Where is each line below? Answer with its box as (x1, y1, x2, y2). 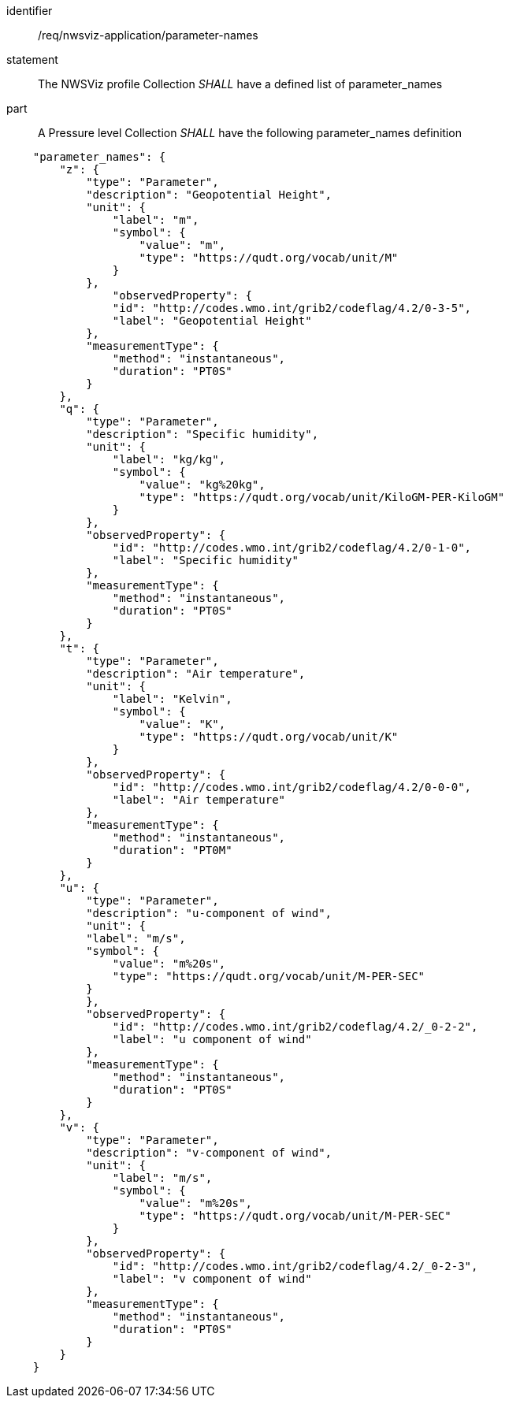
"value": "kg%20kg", (139, 478, 266, 491)
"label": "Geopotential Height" (112, 314, 312, 327)
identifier (6, 4, 53, 17)
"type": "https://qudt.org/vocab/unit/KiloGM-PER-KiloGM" (139, 491, 505, 503)
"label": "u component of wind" (112, 1033, 312, 1046)
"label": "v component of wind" (112, 1272, 312, 1285)
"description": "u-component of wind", (86, 907, 333, 919)
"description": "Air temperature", (86, 667, 306, 680)
